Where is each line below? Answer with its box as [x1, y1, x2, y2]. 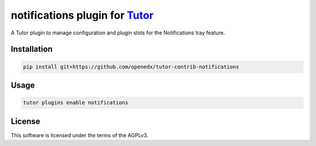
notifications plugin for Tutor [11, 9, 154, 22]
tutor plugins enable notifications [23, 99, 129, 106]
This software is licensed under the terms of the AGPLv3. [11, 131, 149, 138]
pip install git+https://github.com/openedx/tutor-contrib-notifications [23, 63, 239, 70]
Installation [11, 44, 53, 54]
